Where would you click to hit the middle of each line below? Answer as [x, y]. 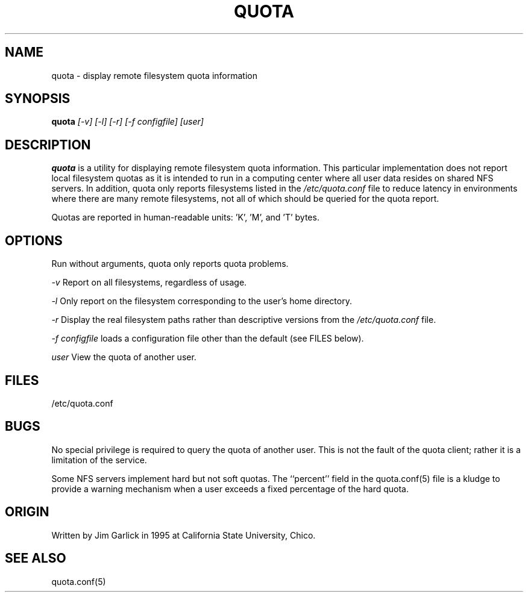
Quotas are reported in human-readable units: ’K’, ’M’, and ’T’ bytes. [185, 217]
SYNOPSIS [38, 99]
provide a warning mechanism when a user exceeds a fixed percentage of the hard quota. [230, 489]
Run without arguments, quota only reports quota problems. [170, 264]
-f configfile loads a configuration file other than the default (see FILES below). [208, 339]
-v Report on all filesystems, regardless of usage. [149, 283]
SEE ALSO [36, 558]
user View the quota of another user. [124, 357]
